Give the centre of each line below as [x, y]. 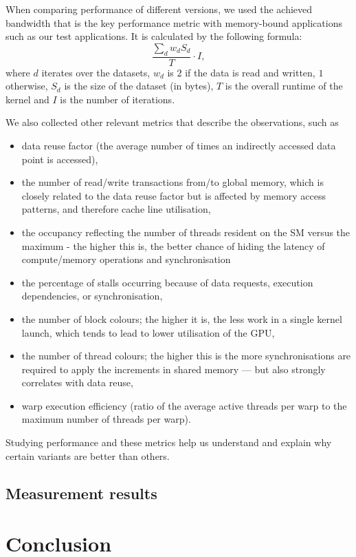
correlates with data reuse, [77, 382]
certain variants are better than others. [88, 455]
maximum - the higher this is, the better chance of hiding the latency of [173, 245]
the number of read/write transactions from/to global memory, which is [173, 182]
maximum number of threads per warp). [106, 419]
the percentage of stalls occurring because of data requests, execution [167, 282]
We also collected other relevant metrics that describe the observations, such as [172, 122]
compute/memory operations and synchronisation [126, 259]
